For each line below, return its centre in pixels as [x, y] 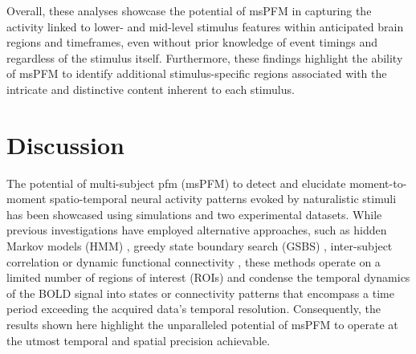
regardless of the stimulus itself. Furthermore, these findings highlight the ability [205, 57]
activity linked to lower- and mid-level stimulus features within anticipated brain [205, 26]
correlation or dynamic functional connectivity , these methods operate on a [194, 261]
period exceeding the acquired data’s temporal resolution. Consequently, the [194, 309]
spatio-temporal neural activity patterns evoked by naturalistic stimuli [223, 199]
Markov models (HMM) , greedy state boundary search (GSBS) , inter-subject [200, 246]
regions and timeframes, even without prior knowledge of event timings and [192, 42]
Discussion [65, 144]
